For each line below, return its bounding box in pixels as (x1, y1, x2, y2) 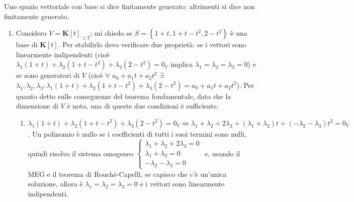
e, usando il (205, 148, 240, 158)
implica (170, 59, 193, 69)
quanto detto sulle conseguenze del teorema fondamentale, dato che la (16, 90, 231, 101)
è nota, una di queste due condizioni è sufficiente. (67, 100, 219, 111)
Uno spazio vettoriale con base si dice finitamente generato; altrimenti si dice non (4, 1, 255, 11)
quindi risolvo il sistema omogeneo (28, 148, 134, 158)
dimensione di (16, 100, 58, 111)
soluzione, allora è (28, 178, 83, 189)
